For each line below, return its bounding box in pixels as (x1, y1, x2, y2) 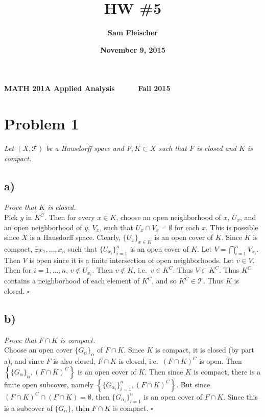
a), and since (4, 356, 44, 366)
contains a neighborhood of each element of (4, 275, 139, 286)
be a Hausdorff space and (46, 143, 124, 153)
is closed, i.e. (118, 356, 158, 366)
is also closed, (53, 356, 95, 366)
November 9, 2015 (100, 44, 165, 55)
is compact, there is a (194, 366, 261, 377)
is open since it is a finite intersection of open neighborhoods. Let (29, 254, 234, 265)
